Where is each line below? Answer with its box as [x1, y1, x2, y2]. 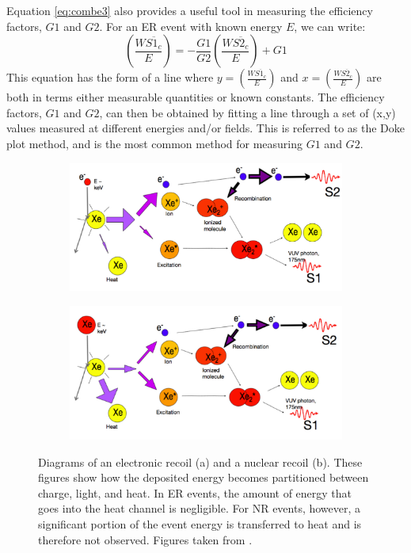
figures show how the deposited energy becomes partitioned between [38, 469, 369, 486]
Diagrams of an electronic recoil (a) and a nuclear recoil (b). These [38, 453, 363, 470]
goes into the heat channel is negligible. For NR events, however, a [38, 500, 361, 517]
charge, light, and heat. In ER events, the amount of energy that [38, 484, 352, 501]
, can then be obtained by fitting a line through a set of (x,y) [99, 104, 396, 120]
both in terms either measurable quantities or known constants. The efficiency [6, 89, 385, 105]
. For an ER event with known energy [99, 17, 283, 34]
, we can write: [294, 17, 366, 34]
